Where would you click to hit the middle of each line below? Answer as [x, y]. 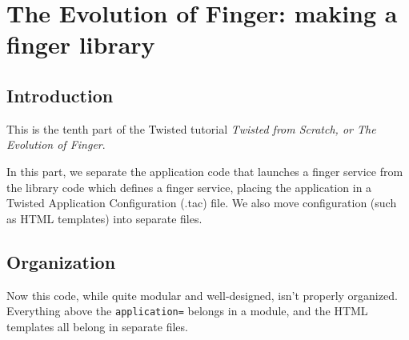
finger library [81, 44]
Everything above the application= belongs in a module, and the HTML [187, 311]
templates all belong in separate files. [97, 326]
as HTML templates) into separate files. [104, 218]
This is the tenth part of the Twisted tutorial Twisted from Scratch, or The [191, 128]
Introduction [60, 95]
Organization [61, 261]
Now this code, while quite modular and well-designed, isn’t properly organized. [202, 295]
